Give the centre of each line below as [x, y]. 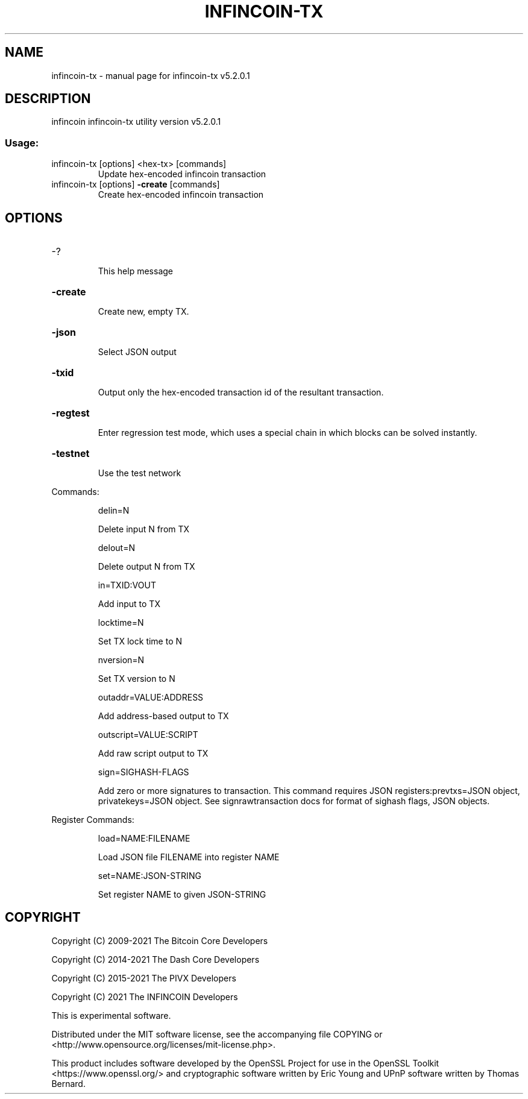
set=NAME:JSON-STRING [149, 876]
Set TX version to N [137, 679]
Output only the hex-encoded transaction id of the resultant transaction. [241, 392]
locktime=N [121, 623]
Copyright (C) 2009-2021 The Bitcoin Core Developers [160, 940]
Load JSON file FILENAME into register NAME [189, 857]
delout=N [116, 548]
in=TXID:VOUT [127, 585]
